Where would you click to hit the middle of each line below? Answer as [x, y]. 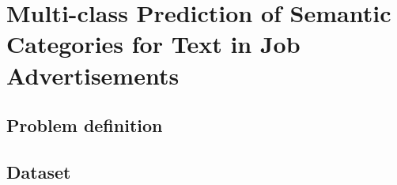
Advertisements [93, 75]
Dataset [39, 171]
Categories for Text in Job [153, 44]
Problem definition [85, 125]
